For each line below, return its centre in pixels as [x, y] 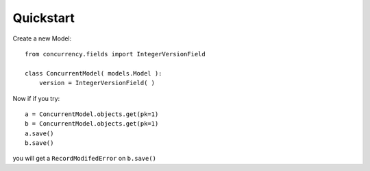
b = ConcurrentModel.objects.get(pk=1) [92, 124]
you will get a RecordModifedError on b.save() [85, 159]
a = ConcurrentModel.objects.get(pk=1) [92, 114]
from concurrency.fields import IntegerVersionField [115, 54]
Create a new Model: [42, 38]
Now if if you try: [36, 98]
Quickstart [44, 18]
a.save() [39, 133]
